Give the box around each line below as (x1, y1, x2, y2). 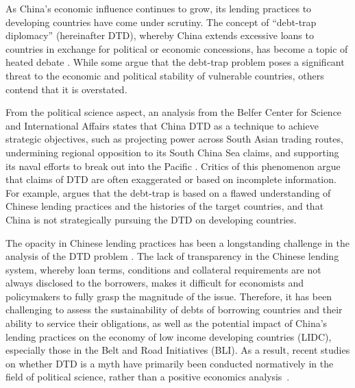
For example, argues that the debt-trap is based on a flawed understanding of (5, 185, 331, 199)
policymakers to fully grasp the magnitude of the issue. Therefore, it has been (5, 289, 332, 303)
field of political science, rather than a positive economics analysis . (5, 369, 290, 384)
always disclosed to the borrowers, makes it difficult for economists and (5, 276, 304, 290)
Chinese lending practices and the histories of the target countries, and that (5, 199, 324, 213)
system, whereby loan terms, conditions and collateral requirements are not (5, 262, 321, 276)
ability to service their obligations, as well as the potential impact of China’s (5, 316, 328, 330)
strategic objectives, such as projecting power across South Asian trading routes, (5, 132, 343, 146)
